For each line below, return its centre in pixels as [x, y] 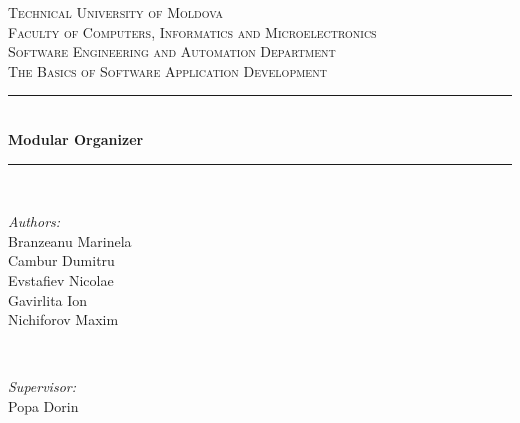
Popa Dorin [43, 405]
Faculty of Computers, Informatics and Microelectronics [192, 31]
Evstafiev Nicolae [61, 279]
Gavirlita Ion [48, 299]
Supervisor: [42, 386]
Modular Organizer [76, 138]
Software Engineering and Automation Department [172, 51]
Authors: [34, 221]
